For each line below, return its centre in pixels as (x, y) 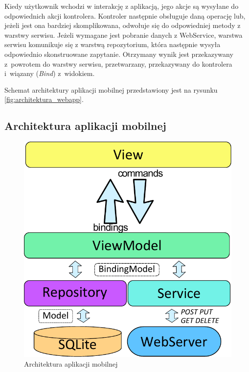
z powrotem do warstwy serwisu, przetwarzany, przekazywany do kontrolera (118, 63)
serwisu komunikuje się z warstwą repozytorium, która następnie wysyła (113, 44)
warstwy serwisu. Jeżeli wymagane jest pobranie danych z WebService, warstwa (124, 35)
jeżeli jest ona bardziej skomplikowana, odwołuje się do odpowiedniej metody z (123, 25)
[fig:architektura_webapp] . (44, 99)
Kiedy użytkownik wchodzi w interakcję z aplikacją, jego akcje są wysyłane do (122, 6)
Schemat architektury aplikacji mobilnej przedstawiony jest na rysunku (111, 89)
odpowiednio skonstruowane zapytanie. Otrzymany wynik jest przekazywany (119, 54)
